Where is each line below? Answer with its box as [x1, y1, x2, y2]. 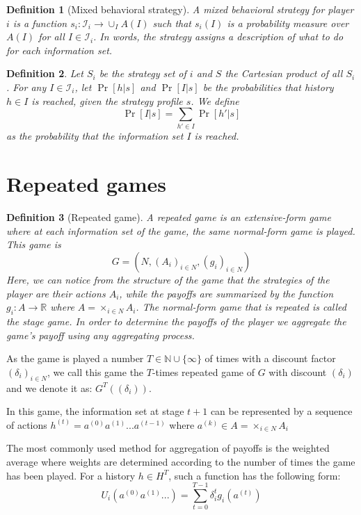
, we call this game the [47, 364, 144, 379]
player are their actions [6, 286, 106, 300]
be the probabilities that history [202, 79, 334, 94]
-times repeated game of [152, 364, 255, 379]
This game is [6, 237, 61, 252]
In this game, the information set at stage [6, 404, 184, 418]
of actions [6, 417, 47, 432]
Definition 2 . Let [6, 66, 83, 81]
